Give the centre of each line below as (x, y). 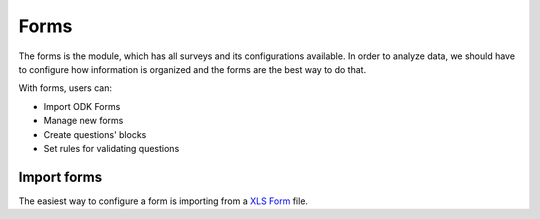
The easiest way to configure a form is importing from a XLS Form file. (163, 201)
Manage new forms (83, 121)
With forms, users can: (65, 88)
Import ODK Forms (82, 106)
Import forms (60, 176)
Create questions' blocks (95, 134)
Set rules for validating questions (111, 148)
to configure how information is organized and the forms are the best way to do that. (192, 69)
